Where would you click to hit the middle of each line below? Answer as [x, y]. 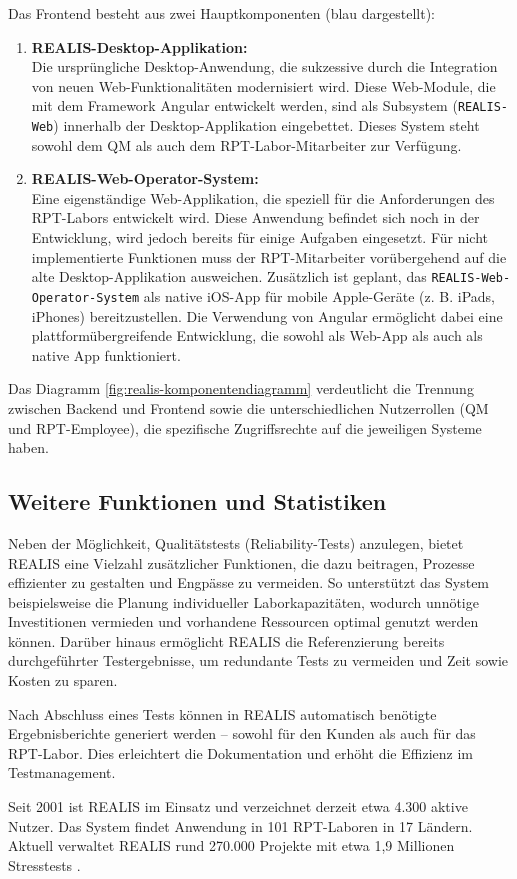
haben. [28, 447]
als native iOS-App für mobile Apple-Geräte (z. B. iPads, [319, 295]
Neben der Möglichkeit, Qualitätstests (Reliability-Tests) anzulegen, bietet [236, 542]
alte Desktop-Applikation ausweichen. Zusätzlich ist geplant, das [229, 276]
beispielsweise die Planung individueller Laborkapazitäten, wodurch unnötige [243, 601]
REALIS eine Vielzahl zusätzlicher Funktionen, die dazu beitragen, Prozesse [241, 562]
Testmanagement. [62, 772]
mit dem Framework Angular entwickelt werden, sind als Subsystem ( [244, 105]
